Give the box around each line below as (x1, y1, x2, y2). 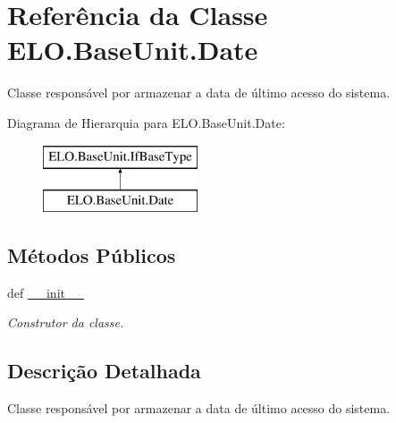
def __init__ (7, 283, 84, 301)
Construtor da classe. (7, 313, 124, 332)
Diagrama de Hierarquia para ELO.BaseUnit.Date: (7, 113, 285, 131)
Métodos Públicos (7, 241, 176, 269)
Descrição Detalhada (7, 357, 201, 385)
